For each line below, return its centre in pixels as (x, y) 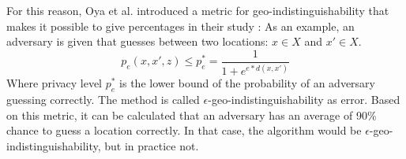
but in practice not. (152, 145)
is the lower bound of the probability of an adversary (247, 83)
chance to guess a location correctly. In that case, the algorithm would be (184, 130)
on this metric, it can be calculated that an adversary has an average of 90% (192, 115)
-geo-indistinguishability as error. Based (304, 99)
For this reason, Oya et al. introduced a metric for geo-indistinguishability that (198, 10)
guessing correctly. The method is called (103, 99)
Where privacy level (55, 83)
